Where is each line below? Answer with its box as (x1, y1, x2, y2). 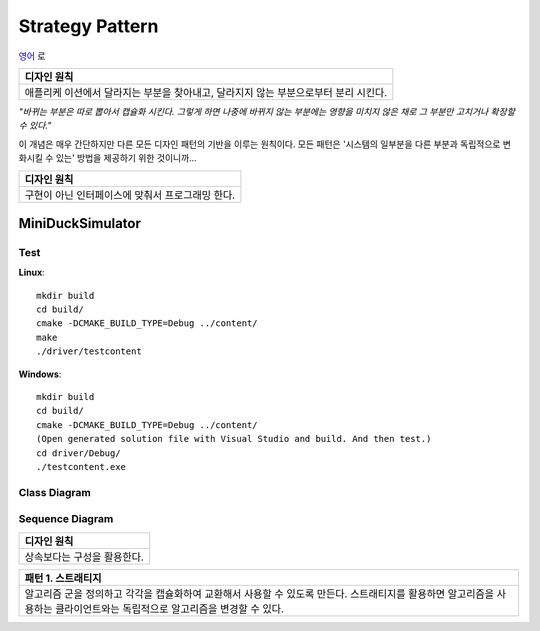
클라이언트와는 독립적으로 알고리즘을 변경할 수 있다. (55, 601, 285, 615)
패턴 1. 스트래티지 (24, 571, 102, 585)
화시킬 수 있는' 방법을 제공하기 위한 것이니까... (18, 152, 197, 164)
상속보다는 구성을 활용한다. (24, 550, 144, 564)
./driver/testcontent (36, 346, 142, 357)
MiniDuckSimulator (18, 215, 142, 232)
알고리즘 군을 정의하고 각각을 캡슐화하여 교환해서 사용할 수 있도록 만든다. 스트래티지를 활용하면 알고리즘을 (24, 586, 495, 600)
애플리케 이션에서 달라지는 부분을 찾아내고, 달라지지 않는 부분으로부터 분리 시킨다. (24, 85, 388, 99)
